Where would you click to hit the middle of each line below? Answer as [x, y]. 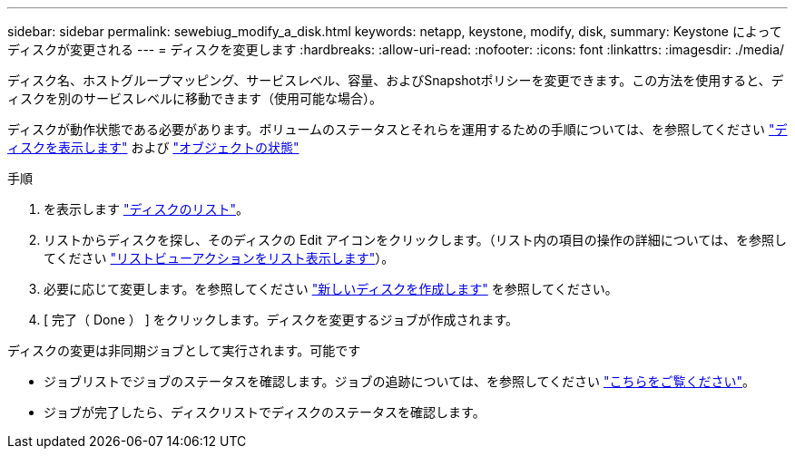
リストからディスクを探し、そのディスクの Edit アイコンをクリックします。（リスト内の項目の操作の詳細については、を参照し [416, 240]
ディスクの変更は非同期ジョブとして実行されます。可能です [184, 350]
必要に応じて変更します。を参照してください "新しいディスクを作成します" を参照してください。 [331, 289]
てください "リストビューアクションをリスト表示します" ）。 [219, 258]
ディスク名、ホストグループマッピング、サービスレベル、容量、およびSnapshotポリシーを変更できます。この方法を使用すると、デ [396, 80]
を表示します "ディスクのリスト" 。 [146, 209]
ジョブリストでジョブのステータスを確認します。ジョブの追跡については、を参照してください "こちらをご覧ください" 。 [400, 381]
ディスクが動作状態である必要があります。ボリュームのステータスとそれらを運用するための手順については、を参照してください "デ [397, 129]
